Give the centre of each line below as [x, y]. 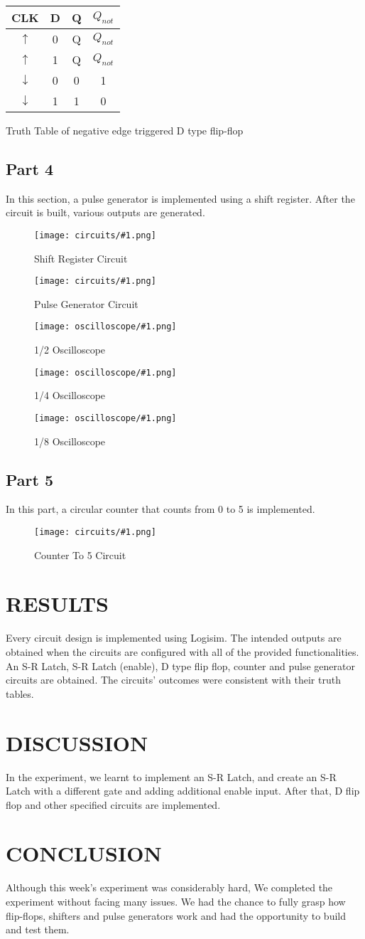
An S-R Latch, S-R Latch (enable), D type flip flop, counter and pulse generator [180, 665]
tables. [20, 693]
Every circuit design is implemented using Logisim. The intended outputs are [174, 638]
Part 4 [30, 168]
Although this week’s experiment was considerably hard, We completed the [169, 887]
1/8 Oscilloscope [70, 441]
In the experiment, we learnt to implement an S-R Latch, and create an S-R [171, 776]
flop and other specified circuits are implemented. [113, 804]
